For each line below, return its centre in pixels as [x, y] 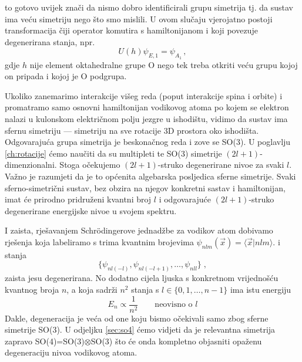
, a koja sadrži [92, 289]
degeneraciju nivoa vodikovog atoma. [71, 352]
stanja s [145, 289]
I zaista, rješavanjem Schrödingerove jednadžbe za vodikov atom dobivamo [139, 230]
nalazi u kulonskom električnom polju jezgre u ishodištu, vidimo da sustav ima [146, 118]
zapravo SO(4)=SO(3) [45, 341]
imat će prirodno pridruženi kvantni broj [78, 199]
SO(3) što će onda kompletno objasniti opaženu [176, 341]
